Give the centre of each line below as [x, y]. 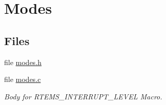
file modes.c [23, 79]
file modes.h [23, 62]
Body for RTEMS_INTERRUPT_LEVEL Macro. [83, 96]
